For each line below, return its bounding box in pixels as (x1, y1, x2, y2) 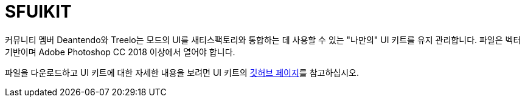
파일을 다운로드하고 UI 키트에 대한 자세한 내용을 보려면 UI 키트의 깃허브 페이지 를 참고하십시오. (5, 67, 359, 78)
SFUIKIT (5, 1, 72, 22)
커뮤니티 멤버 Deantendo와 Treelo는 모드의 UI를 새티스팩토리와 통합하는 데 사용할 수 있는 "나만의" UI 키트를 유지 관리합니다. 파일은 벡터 (5, 34, 521, 45)
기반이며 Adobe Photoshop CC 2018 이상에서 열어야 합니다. (5, 46, 235, 57)
